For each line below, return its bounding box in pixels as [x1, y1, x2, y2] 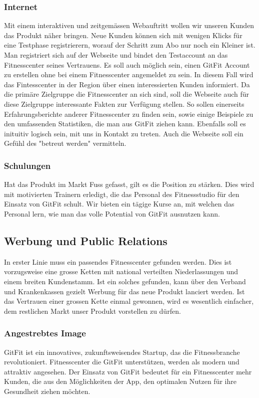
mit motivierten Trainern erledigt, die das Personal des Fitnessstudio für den [4, 188, 239, 199]
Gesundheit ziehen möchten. [4, 385, 90, 396]
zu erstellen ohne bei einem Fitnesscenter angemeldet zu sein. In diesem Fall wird [4, 69, 253, 80]
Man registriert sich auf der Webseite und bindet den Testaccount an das [4, 50, 228, 60]
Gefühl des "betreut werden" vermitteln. [4, 138, 126, 148]
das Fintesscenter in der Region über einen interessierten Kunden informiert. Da [4, 79, 250, 89]
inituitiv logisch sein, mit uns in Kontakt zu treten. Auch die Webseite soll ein [4, 128, 243, 138]
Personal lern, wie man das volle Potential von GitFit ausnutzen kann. [4, 208, 220, 219]
